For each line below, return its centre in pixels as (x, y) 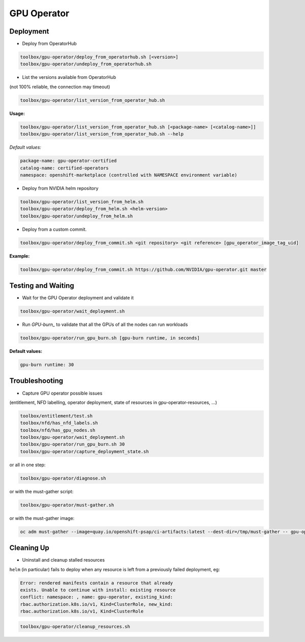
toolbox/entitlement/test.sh (56, 416)
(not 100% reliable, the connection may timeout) (60, 87)
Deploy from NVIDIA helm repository (60, 188)
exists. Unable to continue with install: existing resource (98, 590)
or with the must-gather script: (41, 491)
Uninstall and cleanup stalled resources (64, 560)
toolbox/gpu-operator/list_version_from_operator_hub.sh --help (102, 134)
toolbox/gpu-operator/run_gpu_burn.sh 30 (72, 444)
